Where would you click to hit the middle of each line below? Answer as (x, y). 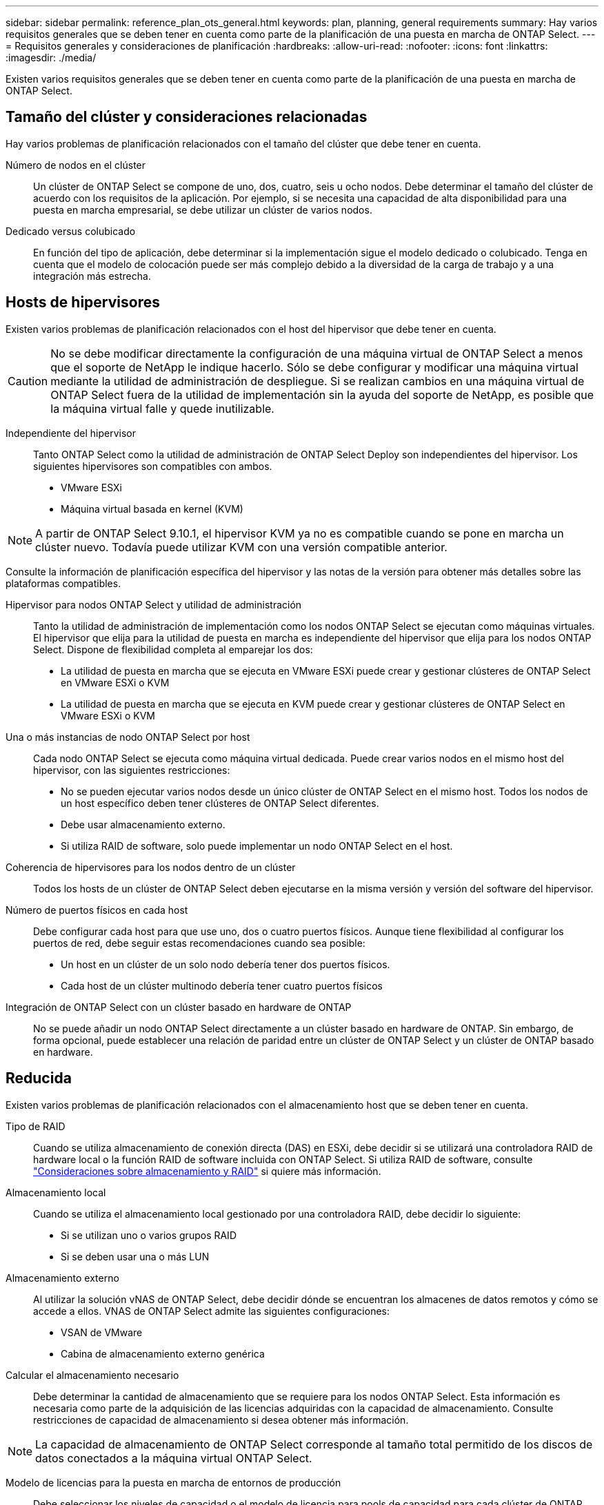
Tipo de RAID (36, 1126)
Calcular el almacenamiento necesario (92, 1375)
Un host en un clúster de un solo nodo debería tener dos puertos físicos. (225, 964)
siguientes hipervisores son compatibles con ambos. (153, 466)
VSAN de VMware (102, 1332)
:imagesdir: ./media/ (51, 58)
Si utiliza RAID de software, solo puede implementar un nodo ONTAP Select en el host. (257, 846)
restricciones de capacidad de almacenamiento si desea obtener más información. (221, 1420)
